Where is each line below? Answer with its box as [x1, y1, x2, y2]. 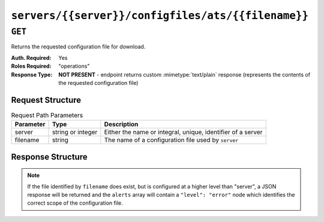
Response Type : [11, 71, 53, 78]
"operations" [58, 63, 90, 70]
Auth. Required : [11, 54, 52, 61]
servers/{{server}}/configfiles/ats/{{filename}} [11, 9, 309, 22]
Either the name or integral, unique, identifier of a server [104, 128, 263, 136]
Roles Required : [11, 63, 52, 70]
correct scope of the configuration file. [27, 199, 123, 206]
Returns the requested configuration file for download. [11, 43, 146, 50]
